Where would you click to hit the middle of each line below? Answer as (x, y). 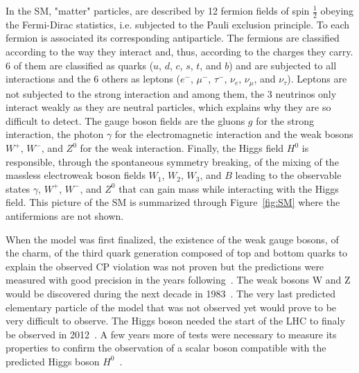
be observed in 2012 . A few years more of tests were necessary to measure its (171, 334)
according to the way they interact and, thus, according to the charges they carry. (179, 52)
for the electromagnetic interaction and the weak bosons (234, 134)
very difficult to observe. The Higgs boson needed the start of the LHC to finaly (175, 321)
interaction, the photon (55, 134)
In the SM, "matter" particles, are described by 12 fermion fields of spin (158, 10)
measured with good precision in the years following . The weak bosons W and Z (178, 280)
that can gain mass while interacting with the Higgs (229, 188)
